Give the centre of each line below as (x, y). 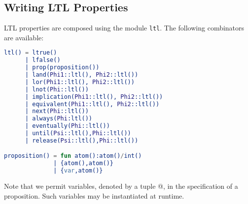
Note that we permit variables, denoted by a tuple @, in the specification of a (121, 186)
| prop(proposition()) (62, 68)
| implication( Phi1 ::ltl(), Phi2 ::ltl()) (94, 97)
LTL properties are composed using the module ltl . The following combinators (124, 28)
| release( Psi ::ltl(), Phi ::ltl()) (82, 140)
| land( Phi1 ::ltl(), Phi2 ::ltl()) (82, 75)
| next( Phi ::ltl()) (57, 111)
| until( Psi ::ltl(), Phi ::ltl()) (78, 133)
